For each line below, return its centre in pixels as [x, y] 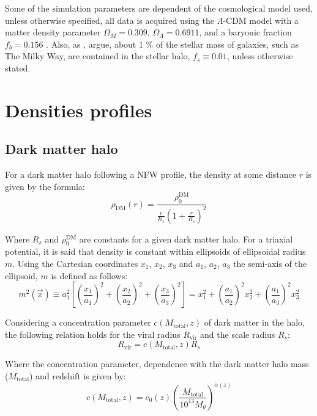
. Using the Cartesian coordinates [75, 263]
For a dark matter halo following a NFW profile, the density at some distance [151, 174]
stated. [18, 68]
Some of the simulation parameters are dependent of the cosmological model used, [159, 8]
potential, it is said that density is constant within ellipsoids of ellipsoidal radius [155, 251]
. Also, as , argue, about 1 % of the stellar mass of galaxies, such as [172, 44]
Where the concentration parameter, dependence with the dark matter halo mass [157, 364]
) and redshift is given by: [77, 375]
